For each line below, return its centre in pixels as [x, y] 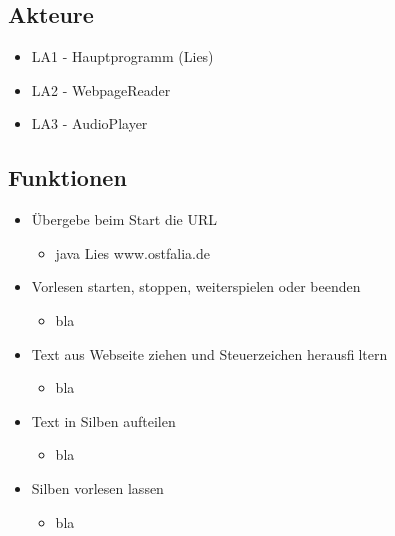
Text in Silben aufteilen [103, 420]
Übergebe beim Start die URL [124, 219]
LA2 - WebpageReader [101, 89]
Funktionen [67, 177]
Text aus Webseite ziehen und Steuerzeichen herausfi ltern [209, 353]
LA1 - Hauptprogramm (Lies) [122, 56]
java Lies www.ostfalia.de [132, 252]
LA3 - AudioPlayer [89, 123]
